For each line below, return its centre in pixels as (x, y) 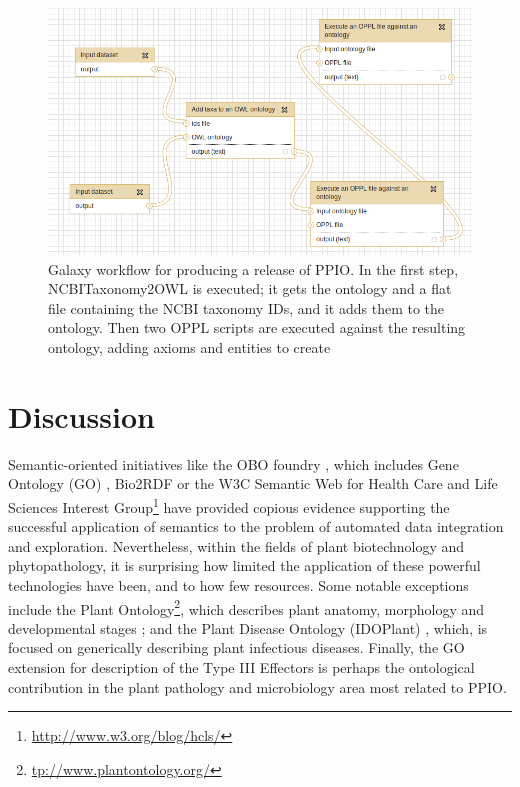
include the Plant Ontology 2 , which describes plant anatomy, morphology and (246, 607)
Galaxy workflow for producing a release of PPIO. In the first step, (253, 268)
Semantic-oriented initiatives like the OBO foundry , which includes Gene (233, 463)
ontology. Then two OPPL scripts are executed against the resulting (257, 327)
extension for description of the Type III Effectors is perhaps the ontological (241, 667)
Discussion (81, 415)
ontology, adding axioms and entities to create (189, 347)
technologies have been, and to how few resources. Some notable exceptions (238, 585)
